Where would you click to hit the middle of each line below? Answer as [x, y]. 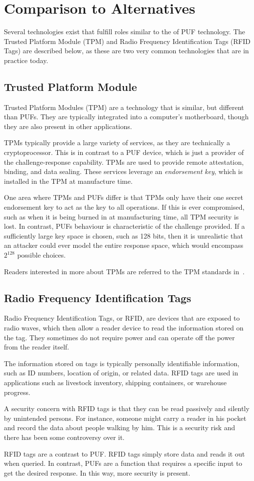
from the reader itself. [37, 347]
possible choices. [42, 255]
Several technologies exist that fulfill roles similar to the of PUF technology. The [125, 32]
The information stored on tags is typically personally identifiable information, [122, 363]
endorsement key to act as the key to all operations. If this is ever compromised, [124, 207]
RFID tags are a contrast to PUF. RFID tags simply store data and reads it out [125, 453]
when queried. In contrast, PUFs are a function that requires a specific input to [123, 463]
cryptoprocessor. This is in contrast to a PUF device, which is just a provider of [124, 152]
